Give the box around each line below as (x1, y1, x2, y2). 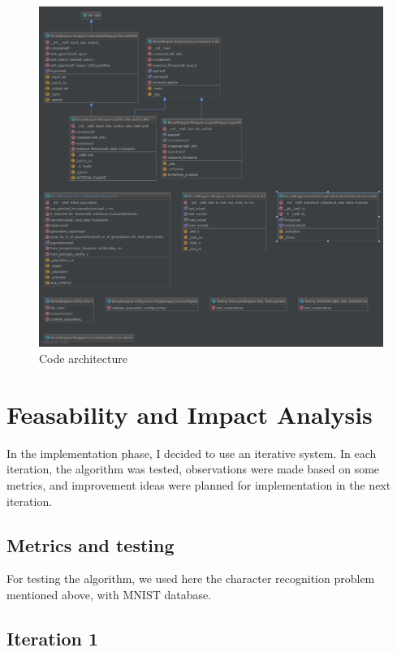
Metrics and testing (6, 532, 175, 557)
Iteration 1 (6, 625, 99, 650)
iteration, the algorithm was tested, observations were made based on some (6, 460, 380, 477)
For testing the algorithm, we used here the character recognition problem (6, 570, 375, 587)
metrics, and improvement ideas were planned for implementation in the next (6, 476, 391, 493)
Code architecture (39, 350, 127, 367)
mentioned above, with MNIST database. (6, 585, 212, 602)
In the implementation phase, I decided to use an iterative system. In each (6, 444, 377, 461)
